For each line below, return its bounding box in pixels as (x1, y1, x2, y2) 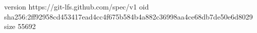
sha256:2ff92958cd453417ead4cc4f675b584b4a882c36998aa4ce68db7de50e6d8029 (4, 11, 253, 21)
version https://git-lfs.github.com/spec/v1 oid (4, 1, 149, 11)
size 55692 (4, 21, 36, 31)
